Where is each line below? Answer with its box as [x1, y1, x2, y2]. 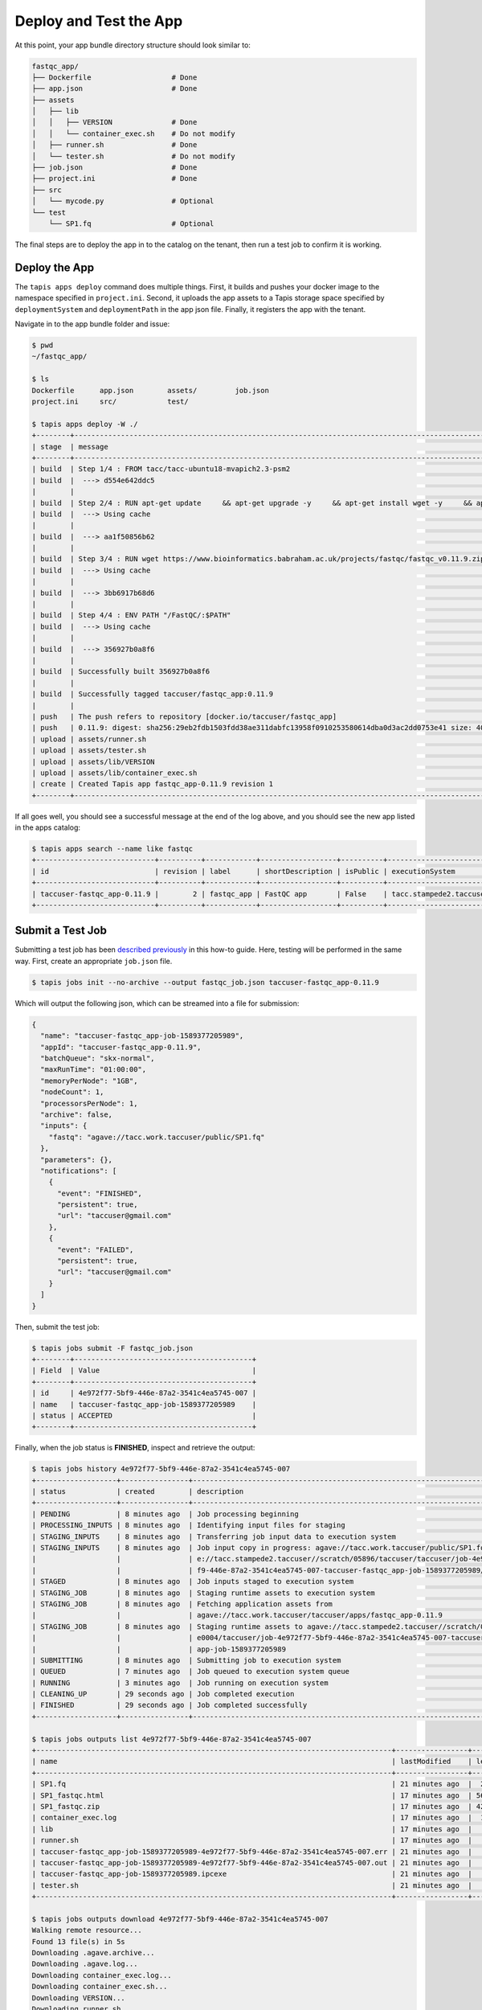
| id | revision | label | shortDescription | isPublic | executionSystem [31, 867, 455, 876]
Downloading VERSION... [31, 1993, 126, 2002]
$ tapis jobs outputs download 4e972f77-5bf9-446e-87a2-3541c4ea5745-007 [31, 1914, 329, 1923]
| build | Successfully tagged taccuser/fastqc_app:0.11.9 [31, 690, 274, 699]
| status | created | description [31, 1487, 244, 1496]
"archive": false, [40, 1110, 112, 1119]
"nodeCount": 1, [40, 1088, 104, 1097]
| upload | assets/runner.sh [31, 734, 147, 744]
